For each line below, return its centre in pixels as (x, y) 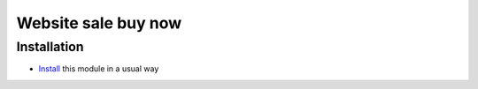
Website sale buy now (99, 23)
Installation (50, 47)
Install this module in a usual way (99, 69)
